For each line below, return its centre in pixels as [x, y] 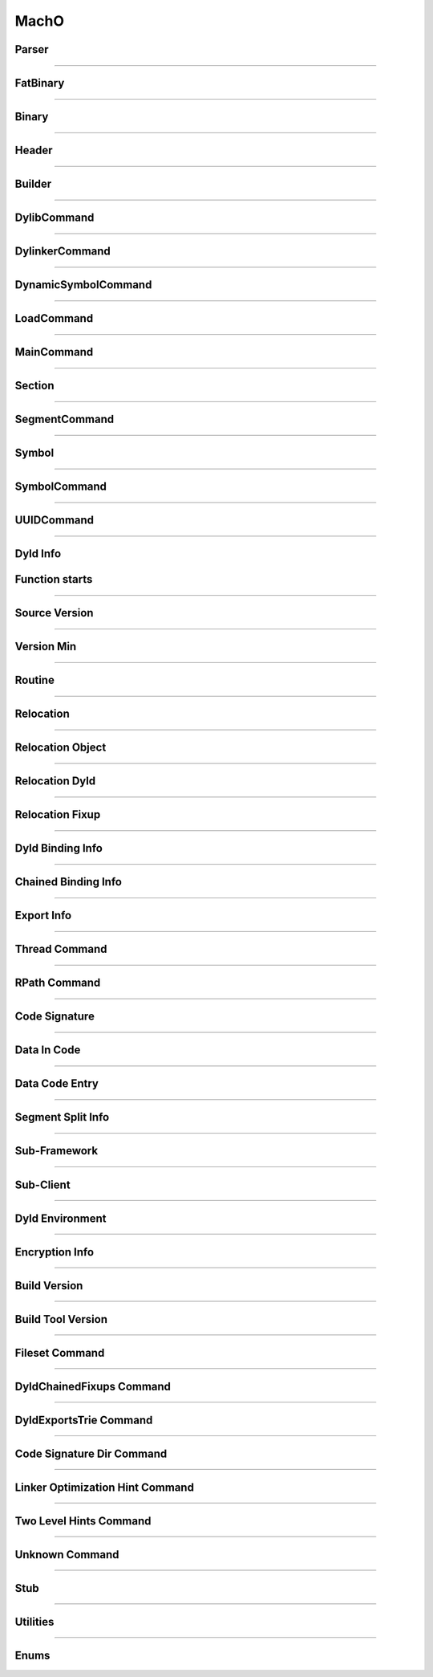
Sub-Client [43, 1184]
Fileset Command [60, 1353]
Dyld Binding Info [59, 848]
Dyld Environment [61, 1218]
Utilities [34, 1622]
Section [34, 386]
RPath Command [58, 983]
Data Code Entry [57, 1084]
